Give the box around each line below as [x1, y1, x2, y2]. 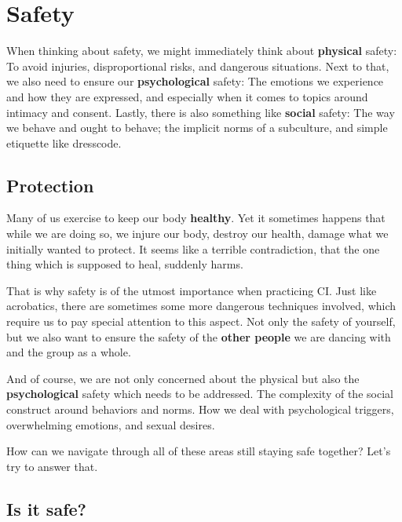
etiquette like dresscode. [6, 134, 122, 151]
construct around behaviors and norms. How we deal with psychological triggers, [6, 401, 394, 418]
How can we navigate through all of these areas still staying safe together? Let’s [6, 443, 391, 459]
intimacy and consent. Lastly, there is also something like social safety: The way [6, 104, 395, 120]
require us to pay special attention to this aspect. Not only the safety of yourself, [6, 313, 396, 330]
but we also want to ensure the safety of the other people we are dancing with [6, 328, 391, 345]
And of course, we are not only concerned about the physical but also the [6, 370, 360, 386]
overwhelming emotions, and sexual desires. [6, 416, 215, 433]
